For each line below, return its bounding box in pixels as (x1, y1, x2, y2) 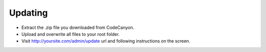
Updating (9, 7, 48, 18)
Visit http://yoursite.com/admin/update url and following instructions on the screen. (21, 38, 191, 44)
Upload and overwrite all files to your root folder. (21, 31, 120, 37)
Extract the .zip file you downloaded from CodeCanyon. (21, 25, 134, 30)
